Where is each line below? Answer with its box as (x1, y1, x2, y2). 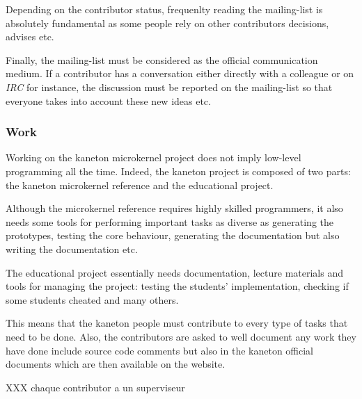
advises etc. (6, 29, 54, 44)
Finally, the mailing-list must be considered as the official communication (6, 52, 318, 67)
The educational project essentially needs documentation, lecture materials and (6, 265, 343, 279)
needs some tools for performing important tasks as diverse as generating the (6, 214, 333, 229)
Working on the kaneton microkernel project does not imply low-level (6, 150, 301, 165)
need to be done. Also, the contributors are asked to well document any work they (6, 329, 356, 343)
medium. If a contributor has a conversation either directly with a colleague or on (6, 66, 354, 81)
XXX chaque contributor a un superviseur (6, 380, 185, 394)
